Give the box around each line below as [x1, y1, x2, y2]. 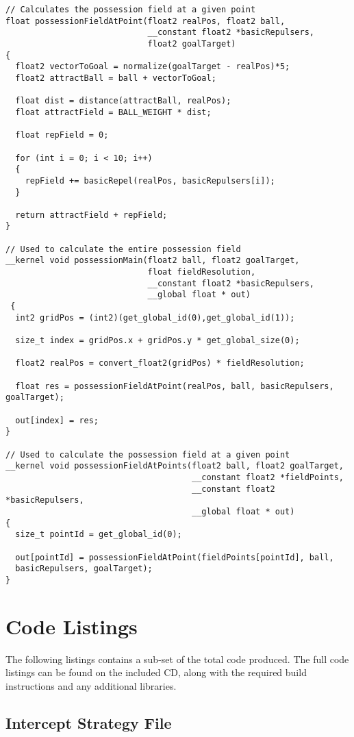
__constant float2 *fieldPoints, [192, 472, 344, 482]
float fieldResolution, [147, 267, 256, 277]
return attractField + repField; [15, 210, 168, 220]
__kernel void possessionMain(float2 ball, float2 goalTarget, [5, 255, 300, 266]
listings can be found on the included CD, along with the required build [5, 665, 307, 679]
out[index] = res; [15, 415, 99, 425]
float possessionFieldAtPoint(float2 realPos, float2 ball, [5, 16, 286, 26]
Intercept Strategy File [5, 712, 172, 733]
